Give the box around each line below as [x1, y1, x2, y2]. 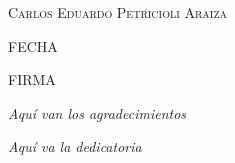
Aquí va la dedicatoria [8, 136, 142, 157]
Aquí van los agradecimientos [8, 102, 187, 123]
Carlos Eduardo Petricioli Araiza [8, 2, 228, 22]
